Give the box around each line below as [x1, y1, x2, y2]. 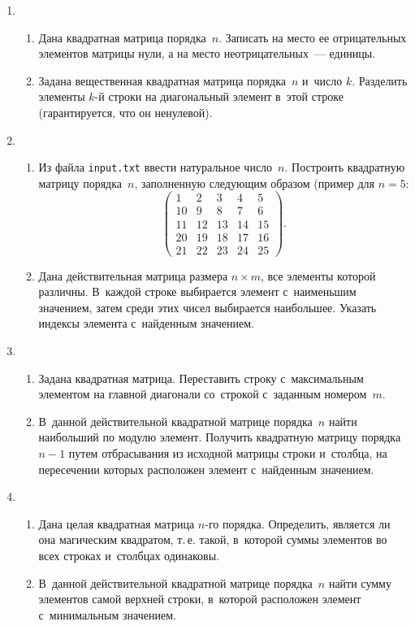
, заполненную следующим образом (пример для [134, 174, 375, 191]
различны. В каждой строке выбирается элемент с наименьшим [38, 283, 357, 300]
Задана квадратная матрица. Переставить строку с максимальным [38, 369, 364, 386]
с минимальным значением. [38, 606, 176, 623]
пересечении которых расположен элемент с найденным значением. [38, 460, 374, 477]
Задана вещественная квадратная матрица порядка [38, 72, 286, 89]
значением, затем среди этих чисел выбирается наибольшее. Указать [38, 298, 377, 315]
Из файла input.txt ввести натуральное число [38, 159, 273, 176]
